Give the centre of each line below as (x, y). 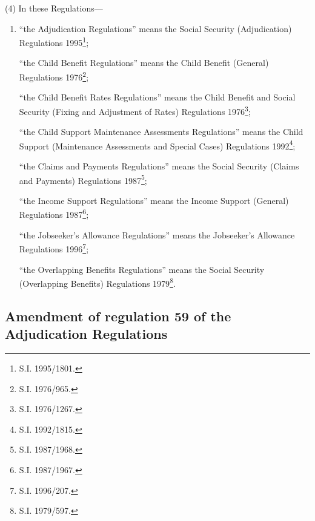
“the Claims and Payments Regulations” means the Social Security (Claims (159, 165)
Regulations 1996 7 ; (54, 248)
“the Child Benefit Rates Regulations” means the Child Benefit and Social (157, 97)
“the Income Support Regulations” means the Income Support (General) (154, 200)
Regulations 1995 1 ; (54, 41)
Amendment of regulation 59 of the (118, 316)
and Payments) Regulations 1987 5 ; (83, 179)
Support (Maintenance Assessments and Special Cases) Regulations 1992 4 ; (157, 145)
